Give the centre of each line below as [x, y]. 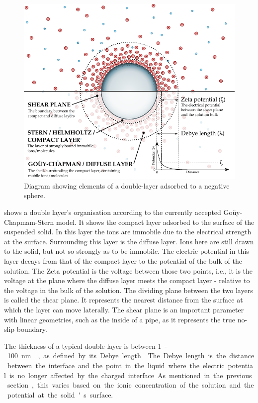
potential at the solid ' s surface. [60, 394]
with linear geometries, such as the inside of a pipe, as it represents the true [120, 319]
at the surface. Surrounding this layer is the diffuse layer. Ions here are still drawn [129, 241]
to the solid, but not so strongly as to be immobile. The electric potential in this [127, 251]
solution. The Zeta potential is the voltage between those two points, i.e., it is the [129, 270]
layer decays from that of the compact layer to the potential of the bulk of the [123, 261]
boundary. [32, 329]
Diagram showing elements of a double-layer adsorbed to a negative [127, 185]
